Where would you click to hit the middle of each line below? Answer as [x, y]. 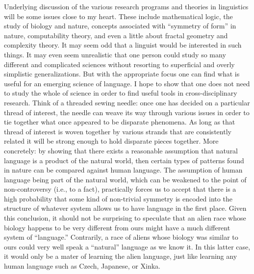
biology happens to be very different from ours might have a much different [117, 227]
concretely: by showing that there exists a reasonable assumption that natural [121, 150]
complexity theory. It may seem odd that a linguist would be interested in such [123, 45]
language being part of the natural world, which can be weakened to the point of [125, 179]
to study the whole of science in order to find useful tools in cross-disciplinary [121, 93]
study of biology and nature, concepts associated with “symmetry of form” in [120, 26]
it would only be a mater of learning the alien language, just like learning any [121, 256]
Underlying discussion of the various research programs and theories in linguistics [126, 6]
